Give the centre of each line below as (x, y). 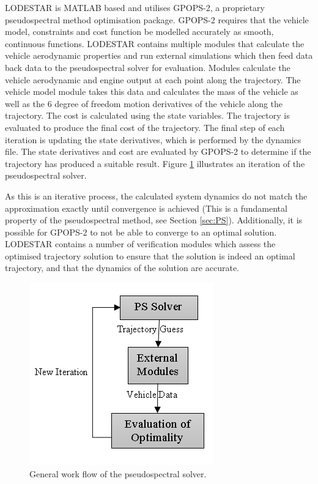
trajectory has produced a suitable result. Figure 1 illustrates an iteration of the (155, 163)
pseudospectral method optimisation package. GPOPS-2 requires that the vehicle (157, 19)
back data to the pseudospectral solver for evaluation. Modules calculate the (148, 67)
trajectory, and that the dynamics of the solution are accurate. (122, 268)
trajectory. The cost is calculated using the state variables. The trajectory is (147, 115)
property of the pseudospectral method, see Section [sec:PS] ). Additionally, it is (154, 220)
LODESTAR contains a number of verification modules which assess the (140, 244)
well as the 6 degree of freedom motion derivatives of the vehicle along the (144, 103)
